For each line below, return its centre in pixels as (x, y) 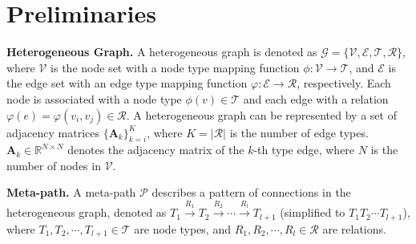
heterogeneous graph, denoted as (87, 212)
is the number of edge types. (299, 132)
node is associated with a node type (94, 98)
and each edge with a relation (316, 98)
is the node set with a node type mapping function (175, 67)
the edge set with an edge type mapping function (127, 83)
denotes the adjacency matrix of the (156, 150)
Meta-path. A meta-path (71, 192)
